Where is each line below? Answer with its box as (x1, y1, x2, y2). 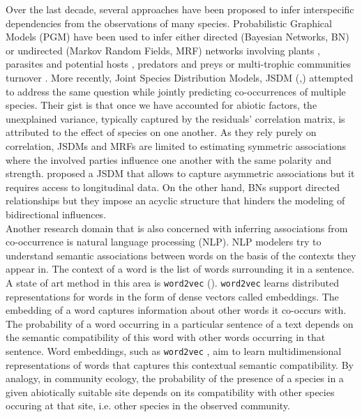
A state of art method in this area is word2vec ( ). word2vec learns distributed (6, 275, 339, 289)
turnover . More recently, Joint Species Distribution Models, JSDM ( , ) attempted (6, 70, 354, 84)
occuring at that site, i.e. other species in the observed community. (6, 398, 290, 413)
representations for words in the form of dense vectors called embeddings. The (6, 289, 339, 303)
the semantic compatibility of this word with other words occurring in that (6, 330, 326, 344)
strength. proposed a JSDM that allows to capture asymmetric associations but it (6, 166, 355, 181)
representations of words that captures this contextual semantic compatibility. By (6, 357, 354, 372)
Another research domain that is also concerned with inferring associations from (6, 220, 348, 235)
